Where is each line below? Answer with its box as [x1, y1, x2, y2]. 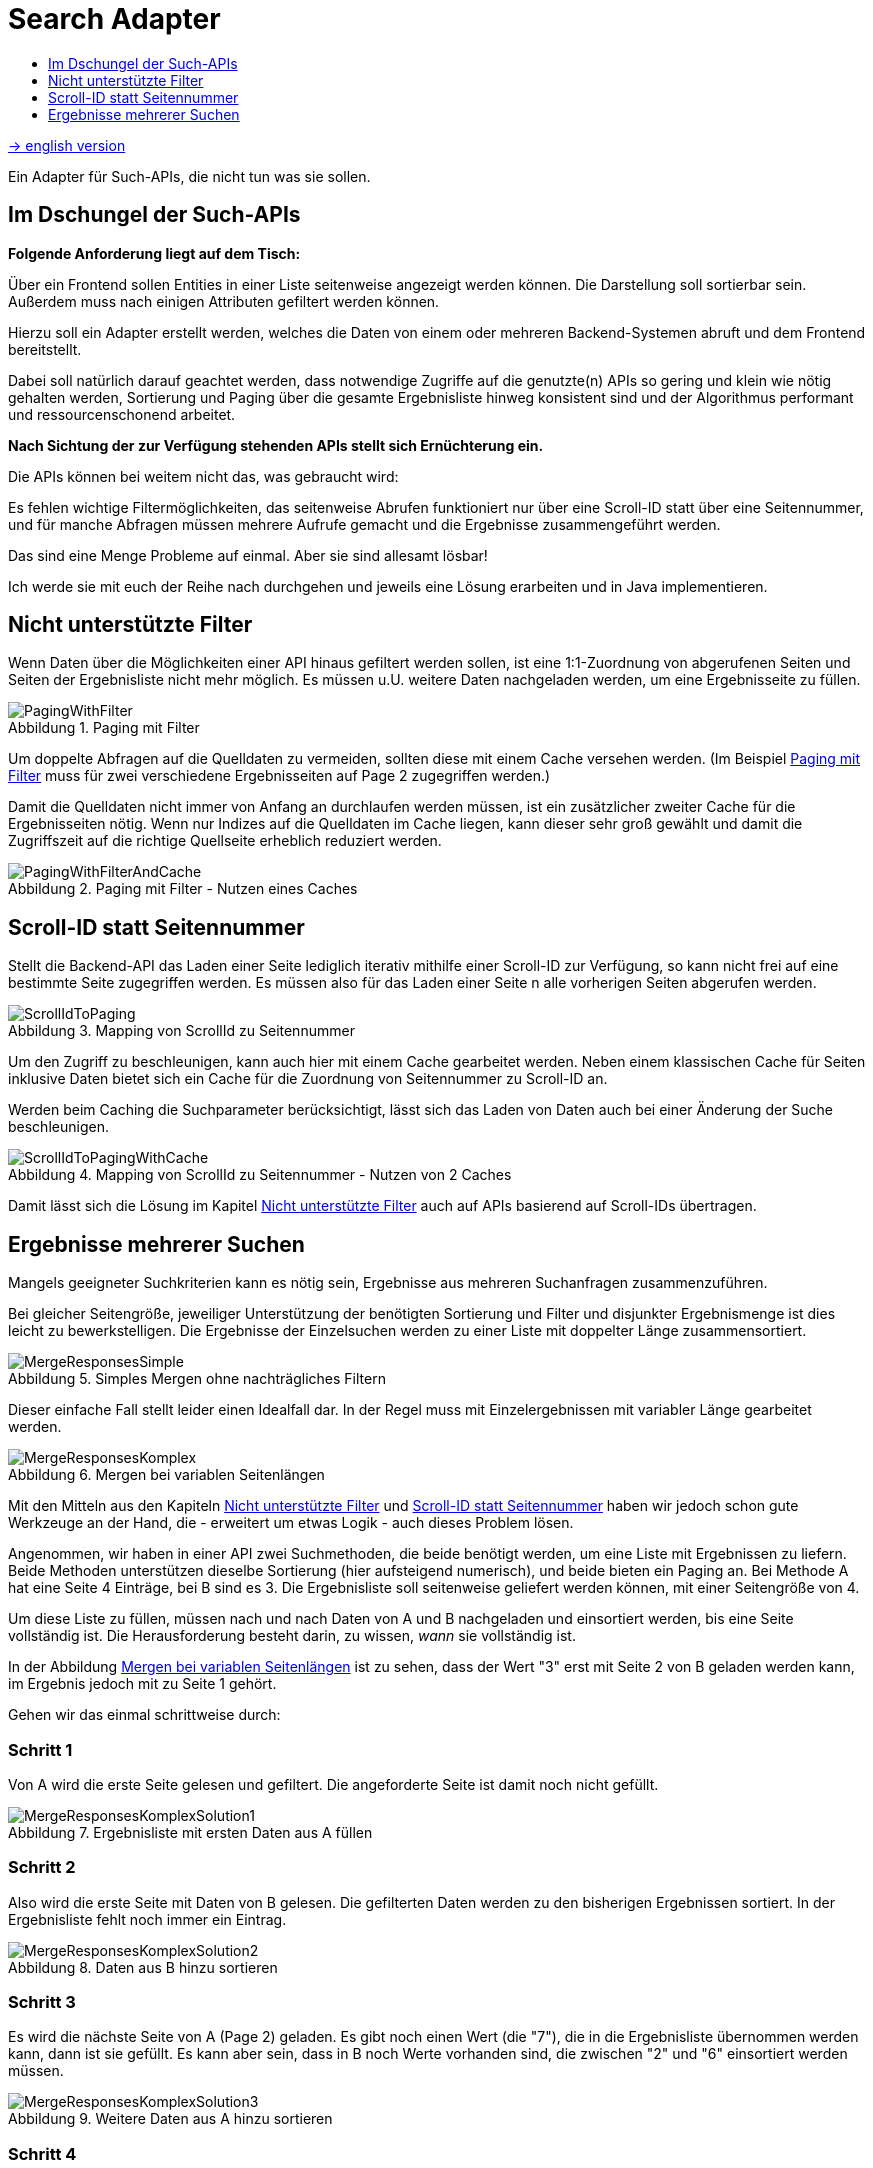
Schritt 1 [8, 1739, 73, 1760]
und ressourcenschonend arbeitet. [8, 405, 236, 423]
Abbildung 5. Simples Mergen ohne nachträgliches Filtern [8, 1370, 386, 1388]
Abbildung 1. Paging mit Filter [8, 719, 200, 737]
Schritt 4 [8, 2143, 77, 2164]
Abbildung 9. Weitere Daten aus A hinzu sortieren [8, 2110, 333, 2128]
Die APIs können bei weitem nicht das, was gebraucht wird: [8, 467, 399, 485]
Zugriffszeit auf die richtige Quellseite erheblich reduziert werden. [8, 832, 442, 850]
